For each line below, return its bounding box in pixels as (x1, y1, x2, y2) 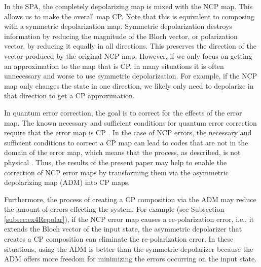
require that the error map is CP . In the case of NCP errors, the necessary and (4, 127, 252, 138)
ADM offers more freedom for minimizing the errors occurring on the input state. (4, 253, 257, 264)
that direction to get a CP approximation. (4, 90, 135, 101)
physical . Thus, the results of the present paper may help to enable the (4, 157, 227, 167)
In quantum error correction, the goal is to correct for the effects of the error (4, 107, 242, 118)
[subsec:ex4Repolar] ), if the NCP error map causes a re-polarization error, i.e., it (4, 213, 254, 224)
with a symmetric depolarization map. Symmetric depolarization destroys (4, 21, 232, 31)
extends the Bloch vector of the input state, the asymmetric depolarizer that (4, 223, 242, 234)
